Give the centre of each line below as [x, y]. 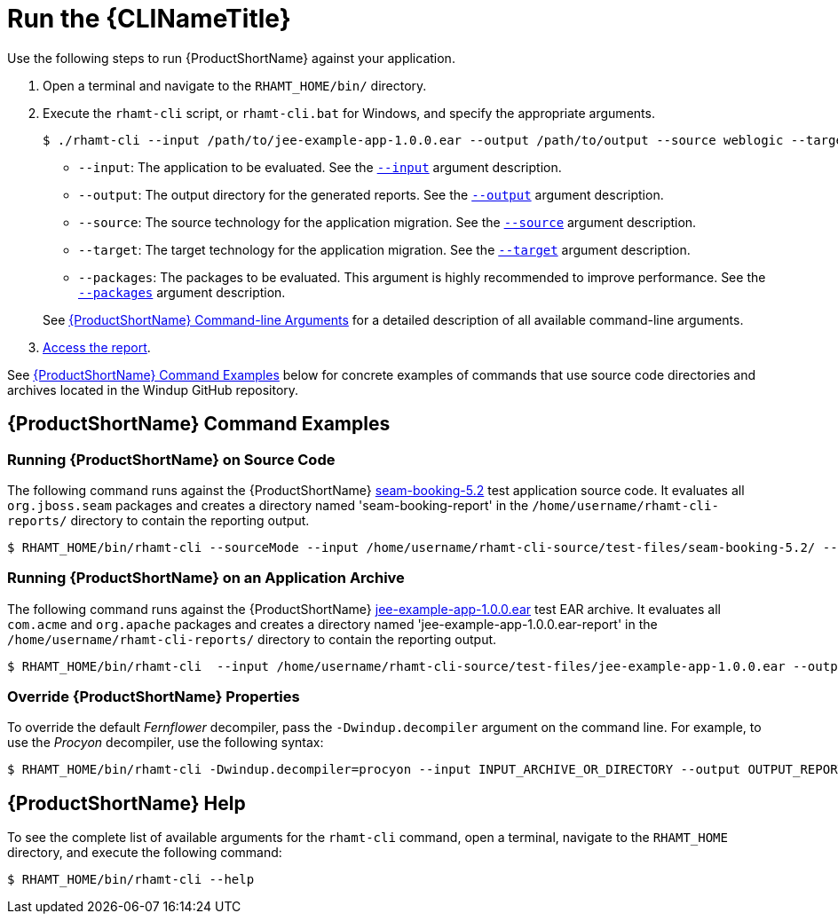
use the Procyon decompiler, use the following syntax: [166, 743]
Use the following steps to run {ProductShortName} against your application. [231, 58]
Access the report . [97, 347]
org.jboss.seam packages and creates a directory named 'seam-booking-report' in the [268, 505]
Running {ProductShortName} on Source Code [171, 459]
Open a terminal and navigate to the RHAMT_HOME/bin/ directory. [235, 85]
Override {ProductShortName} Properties [154, 697]
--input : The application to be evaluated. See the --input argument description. [320, 167]
